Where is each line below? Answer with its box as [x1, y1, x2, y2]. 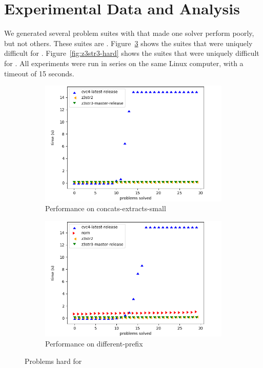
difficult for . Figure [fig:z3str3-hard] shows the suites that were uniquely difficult [4, 48, 259, 58]
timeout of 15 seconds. [4, 68, 74, 78]
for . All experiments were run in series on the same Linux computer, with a [4, 57, 244, 68]
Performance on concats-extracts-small [45, 203, 166, 214]
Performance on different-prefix [45, 338, 143, 349]
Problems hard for [25, 355, 82, 366]
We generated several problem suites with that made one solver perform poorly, [4, 28, 254, 38]
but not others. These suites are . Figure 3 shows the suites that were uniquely [4, 37, 253, 48]
